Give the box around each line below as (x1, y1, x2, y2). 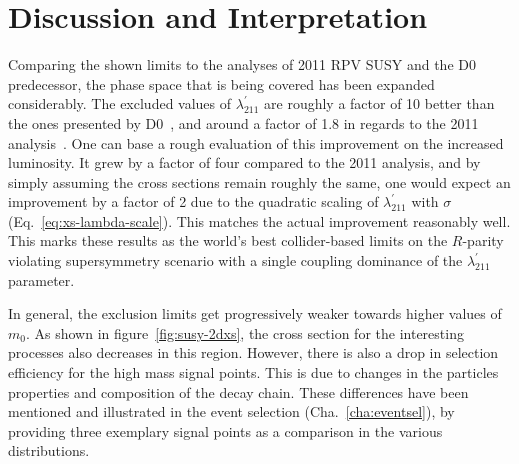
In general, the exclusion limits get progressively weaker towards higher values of (8, 303, 502, 324)
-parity (462, 230, 504, 251)
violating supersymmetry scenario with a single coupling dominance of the (8, 250, 463, 271)
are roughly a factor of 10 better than (264, 93, 495, 114)
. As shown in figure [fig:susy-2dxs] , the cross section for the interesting (25, 322, 464, 343)
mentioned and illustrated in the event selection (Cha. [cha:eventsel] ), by (8, 401, 455, 422)
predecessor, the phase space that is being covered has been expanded (8, 73, 435, 94)
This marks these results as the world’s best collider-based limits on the (8, 230, 448, 251)
